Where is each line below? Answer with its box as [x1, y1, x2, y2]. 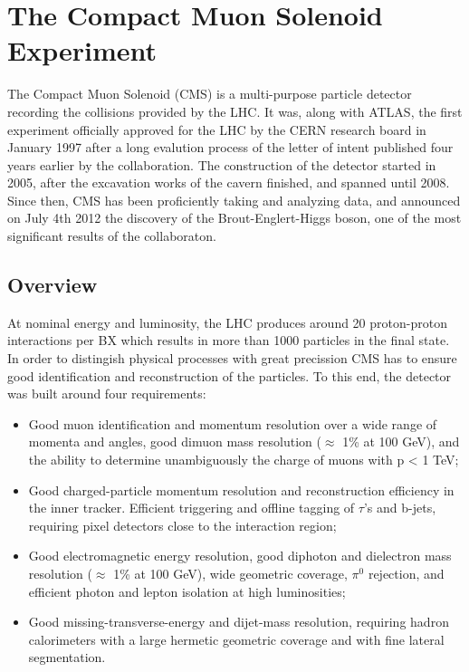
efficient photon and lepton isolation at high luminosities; [28, 581, 346, 600]
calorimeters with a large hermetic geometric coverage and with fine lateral [28, 629, 445, 648]
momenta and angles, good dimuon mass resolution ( [28, 432, 321, 451]
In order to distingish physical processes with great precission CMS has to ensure [7, 349, 457, 368]
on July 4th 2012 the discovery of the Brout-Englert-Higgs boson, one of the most [7, 208, 462, 227]
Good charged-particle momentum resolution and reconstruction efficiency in [28, 480, 455, 499]
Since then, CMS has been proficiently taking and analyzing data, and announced [7, 190, 461, 209]
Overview [7, 271, 98, 299]
